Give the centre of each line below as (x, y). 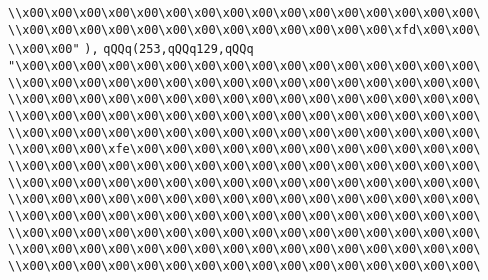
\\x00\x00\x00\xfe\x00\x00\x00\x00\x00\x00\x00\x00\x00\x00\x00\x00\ (244, 149)
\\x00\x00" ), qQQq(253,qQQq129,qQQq (131, 49)
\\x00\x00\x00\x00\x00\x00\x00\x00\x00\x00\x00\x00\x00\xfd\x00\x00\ (244, 29)
